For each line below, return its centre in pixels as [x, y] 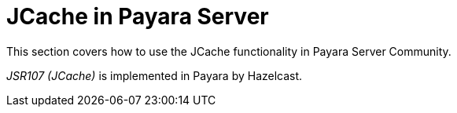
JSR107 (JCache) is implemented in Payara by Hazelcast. [155, 75]
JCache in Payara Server [138, 16]
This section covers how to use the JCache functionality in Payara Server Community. [229, 51]
